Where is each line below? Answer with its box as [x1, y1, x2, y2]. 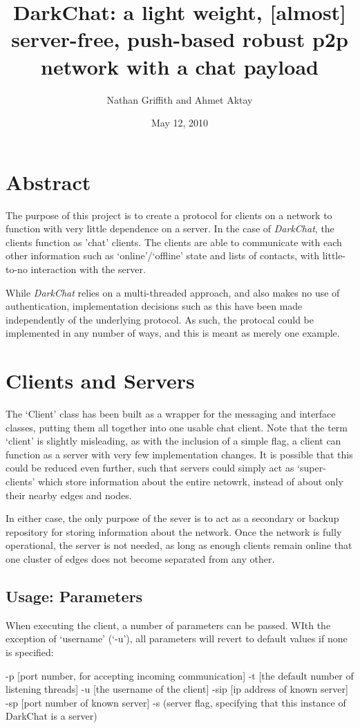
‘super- [297, 460, 326, 475]
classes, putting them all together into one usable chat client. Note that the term [6, 420, 348, 434]
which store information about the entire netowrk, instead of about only [38, 474, 343, 489]
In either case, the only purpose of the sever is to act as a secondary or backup [6, 511, 339, 525]
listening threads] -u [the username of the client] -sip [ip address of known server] [6, 682, 348, 696]
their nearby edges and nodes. [6, 487, 132, 502]
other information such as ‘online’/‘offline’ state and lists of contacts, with [6, 248, 319, 263]
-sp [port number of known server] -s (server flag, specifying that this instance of [6, 695, 346, 709]
